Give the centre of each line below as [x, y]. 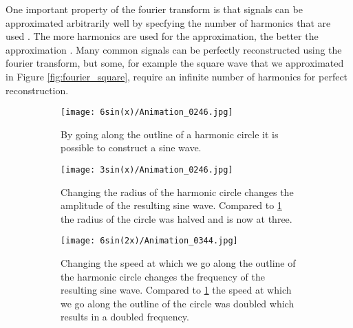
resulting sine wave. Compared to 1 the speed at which [176, 290]
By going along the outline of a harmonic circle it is [170, 134]
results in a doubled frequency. [125, 317]
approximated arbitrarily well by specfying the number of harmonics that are [168, 22]
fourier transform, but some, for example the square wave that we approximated [175, 63]
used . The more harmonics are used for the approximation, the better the [162, 36]
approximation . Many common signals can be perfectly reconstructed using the [174, 49]
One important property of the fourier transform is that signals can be [154, 9]
